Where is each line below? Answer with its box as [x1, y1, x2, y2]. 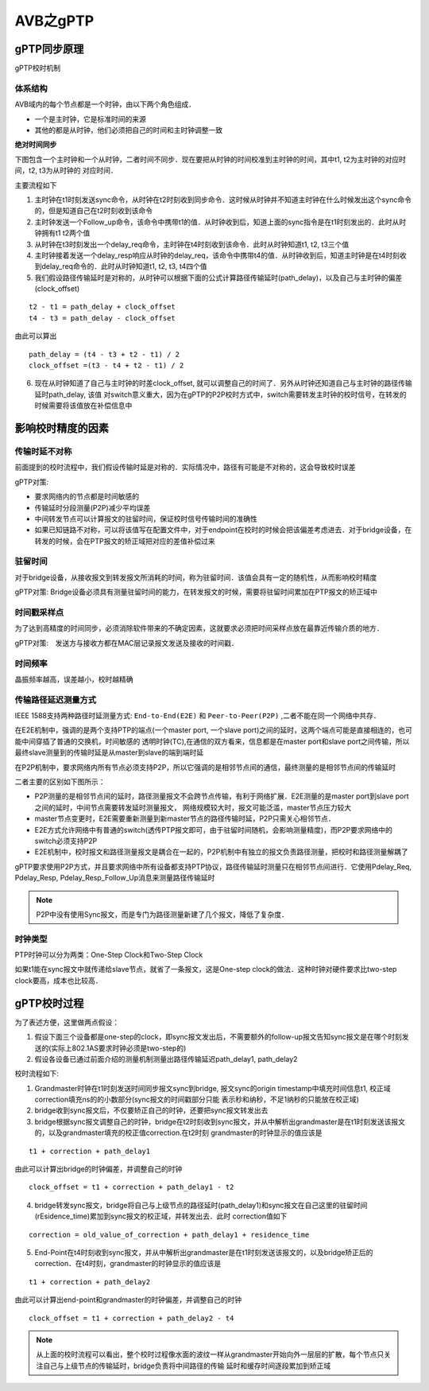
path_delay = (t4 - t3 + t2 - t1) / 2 [29, 350, 180, 359]
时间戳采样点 [14, 607, 64, 618]
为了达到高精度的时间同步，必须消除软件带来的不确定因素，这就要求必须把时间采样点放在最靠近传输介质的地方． [14, 624, 384, 633]
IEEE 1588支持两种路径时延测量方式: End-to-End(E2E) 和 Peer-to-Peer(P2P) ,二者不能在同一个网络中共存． [14, 711, 381, 721]
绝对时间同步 [14, 140, 57, 150]
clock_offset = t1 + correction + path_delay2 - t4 [29, 1313, 234, 1323]
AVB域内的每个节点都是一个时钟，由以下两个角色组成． [14, 99, 196, 109]
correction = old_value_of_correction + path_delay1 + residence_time [29, 1230, 310, 1239]
